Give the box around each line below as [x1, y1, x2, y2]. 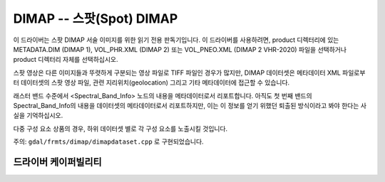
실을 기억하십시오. [13, 111, 63, 120]
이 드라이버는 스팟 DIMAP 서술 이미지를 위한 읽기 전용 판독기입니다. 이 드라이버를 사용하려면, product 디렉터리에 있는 [13, 36, 339, 44]
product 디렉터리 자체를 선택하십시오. [13, 55, 118, 64]
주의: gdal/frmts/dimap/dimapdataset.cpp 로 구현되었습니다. [13, 137, 204, 146]
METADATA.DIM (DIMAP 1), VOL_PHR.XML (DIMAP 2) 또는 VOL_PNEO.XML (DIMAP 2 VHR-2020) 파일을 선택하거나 [13, 45, 347, 53]
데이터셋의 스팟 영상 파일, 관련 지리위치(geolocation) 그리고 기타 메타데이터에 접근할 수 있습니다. [20, 78, 290, 87]
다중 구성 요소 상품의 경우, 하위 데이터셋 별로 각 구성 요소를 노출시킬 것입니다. [13, 124, 228, 133]
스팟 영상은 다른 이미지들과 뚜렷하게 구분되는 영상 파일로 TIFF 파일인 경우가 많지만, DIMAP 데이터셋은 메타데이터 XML [13, 68, 342, 77]
